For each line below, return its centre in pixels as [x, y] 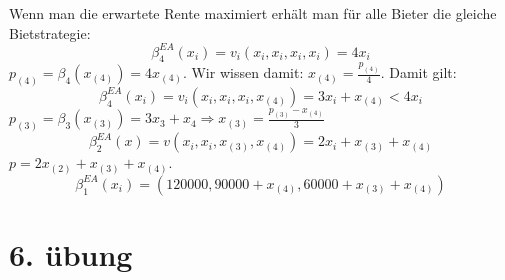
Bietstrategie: [50, 32]
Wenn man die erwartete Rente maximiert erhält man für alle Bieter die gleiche [253, 13]
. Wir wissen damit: [243, 72]
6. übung [71, 253]
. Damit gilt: [418, 72]
